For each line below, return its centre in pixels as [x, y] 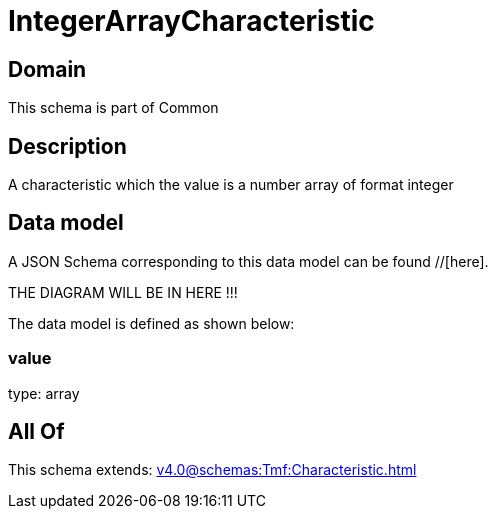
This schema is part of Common [113, 108]
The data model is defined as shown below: [151, 323]
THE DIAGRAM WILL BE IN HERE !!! [123, 292]
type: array [44, 393]
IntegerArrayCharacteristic [191, 21]
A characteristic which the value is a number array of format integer [231, 185]
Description [67, 146]
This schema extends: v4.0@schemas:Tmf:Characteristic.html [212, 470]
